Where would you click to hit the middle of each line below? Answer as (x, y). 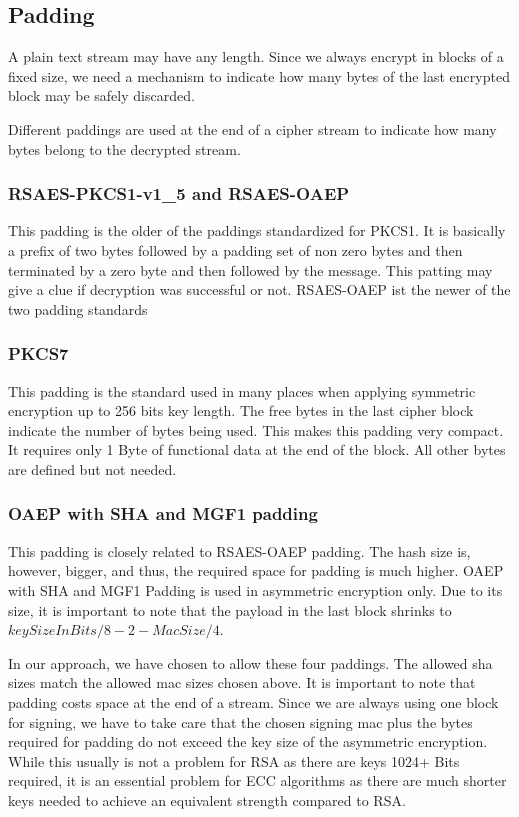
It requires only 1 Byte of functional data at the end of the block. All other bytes (257, 449)
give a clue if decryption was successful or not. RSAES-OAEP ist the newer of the (259, 289)
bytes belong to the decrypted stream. (124, 148)
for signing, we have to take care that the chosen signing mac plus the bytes (240, 721)
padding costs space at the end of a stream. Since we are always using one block (253, 701)
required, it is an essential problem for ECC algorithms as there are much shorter (257, 780)
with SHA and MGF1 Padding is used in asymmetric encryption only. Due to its (255, 589)
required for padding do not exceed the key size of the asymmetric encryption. (248, 741)
